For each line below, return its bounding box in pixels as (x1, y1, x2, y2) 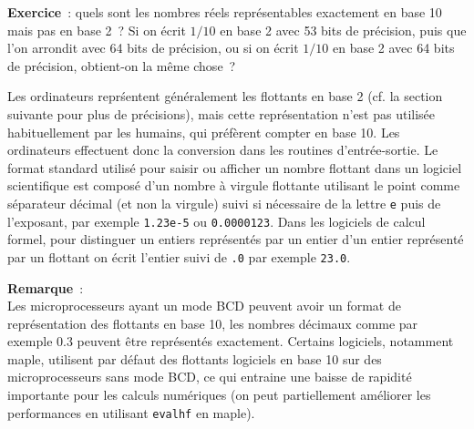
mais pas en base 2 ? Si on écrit (7, 20, 186, 39)
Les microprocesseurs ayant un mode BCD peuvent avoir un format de (7, 296, 401, 315)
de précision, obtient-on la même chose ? (7, 56, 236, 75)
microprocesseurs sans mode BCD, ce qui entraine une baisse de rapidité (7, 367, 412, 386)
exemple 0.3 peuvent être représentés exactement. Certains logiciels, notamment (7, 332, 454, 351)
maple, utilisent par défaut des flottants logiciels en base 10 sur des (7, 349, 382, 368)
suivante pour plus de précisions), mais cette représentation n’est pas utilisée (7, 104, 436, 123)
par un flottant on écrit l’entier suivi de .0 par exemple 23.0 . (7, 247, 351, 266)
